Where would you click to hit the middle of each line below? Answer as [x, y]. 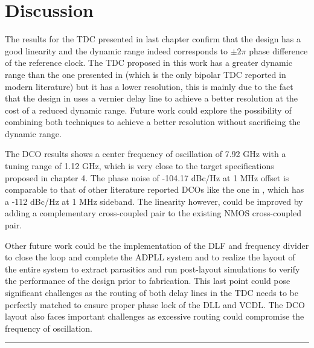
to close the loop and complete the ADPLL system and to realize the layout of [150, 257]
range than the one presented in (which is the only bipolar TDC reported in [146, 74]
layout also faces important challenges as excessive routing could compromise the [155, 316]
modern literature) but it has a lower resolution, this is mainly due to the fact [149, 86]
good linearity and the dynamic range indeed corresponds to [117, 50]
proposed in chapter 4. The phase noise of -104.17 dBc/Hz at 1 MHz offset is [147, 177]
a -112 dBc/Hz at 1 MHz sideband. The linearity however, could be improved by [154, 201]
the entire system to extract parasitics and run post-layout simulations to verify [152, 269]
